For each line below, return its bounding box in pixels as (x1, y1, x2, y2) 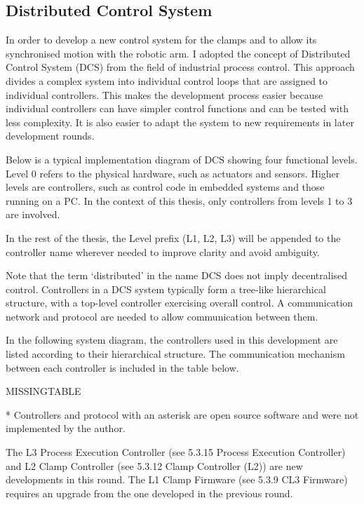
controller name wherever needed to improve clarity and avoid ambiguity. (6, 244, 320, 259)
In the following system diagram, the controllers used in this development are (6, 332, 338, 347)
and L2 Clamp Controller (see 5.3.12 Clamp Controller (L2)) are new (6, 458, 303, 473)
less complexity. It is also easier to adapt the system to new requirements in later (6, 114, 354, 129)
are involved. (6, 207, 60, 222)
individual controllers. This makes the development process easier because (6, 87, 323, 102)
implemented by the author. (6, 421, 126, 436)
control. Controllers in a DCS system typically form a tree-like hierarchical (6, 281, 326, 296)
